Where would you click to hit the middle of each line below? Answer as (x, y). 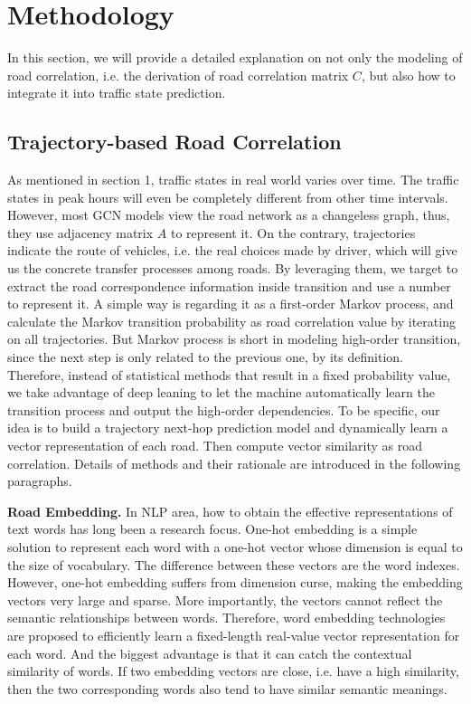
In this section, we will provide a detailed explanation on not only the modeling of (235, 57)
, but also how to (408, 75)
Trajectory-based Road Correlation (174, 142)
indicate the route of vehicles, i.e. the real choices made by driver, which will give (232, 250)
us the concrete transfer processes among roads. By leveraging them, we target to (233, 268)
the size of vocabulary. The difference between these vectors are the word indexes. (234, 564)
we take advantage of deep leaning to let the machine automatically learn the (221, 392)
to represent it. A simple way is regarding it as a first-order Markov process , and (231, 304)
